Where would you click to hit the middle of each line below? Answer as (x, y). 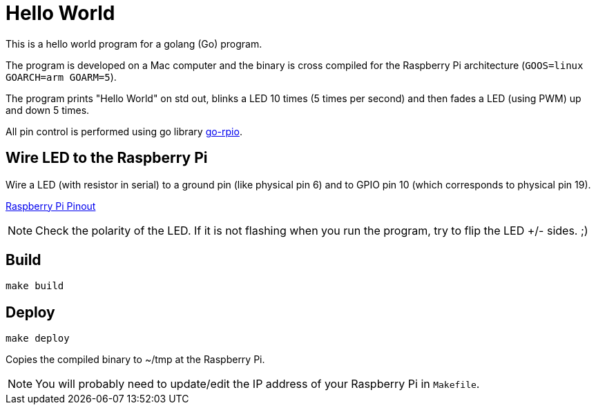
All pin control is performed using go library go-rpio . (124, 131)
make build (35, 286)
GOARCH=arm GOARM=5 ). (61, 77)
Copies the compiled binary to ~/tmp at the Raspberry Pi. (135, 360)
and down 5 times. (48, 110)
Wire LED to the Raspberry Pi (107, 158)
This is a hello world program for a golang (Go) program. (134, 43)
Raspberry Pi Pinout (51, 206)
